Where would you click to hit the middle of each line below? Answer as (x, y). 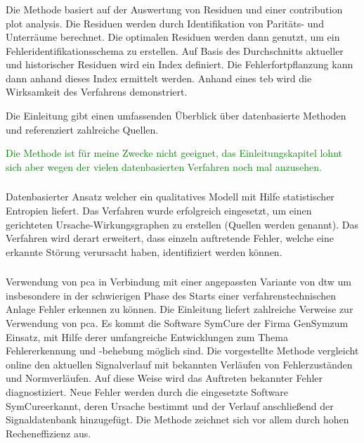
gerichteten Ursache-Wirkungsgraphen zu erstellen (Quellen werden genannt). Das (182, 224)
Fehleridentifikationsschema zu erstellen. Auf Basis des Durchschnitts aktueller (175, 50)
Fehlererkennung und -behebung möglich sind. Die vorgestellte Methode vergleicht (182, 351)
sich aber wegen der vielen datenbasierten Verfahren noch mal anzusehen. (164, 166)
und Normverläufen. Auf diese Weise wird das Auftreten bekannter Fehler (164, 378)
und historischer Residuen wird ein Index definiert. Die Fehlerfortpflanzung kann (180, 64)
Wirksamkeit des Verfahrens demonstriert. (97, 92)
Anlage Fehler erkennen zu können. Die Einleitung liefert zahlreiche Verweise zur (180, 309)
